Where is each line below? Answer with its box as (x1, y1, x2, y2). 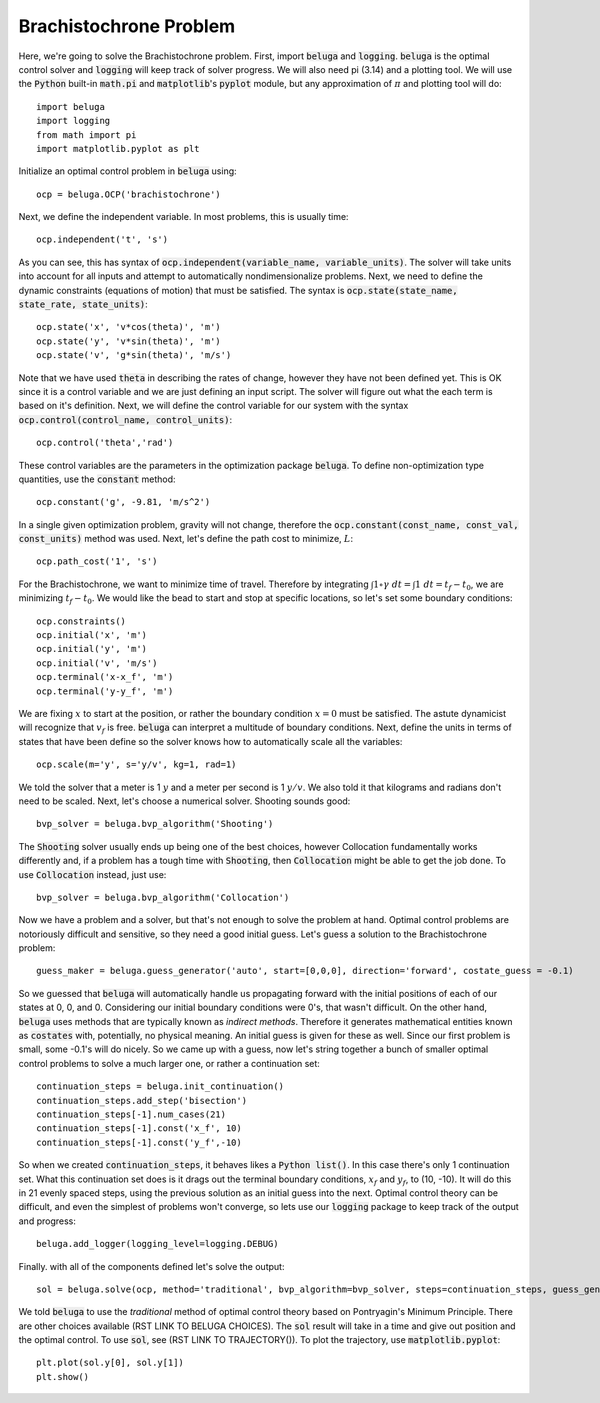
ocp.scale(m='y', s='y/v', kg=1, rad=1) (36, 759, 237, 770)
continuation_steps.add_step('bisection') (36, 1095, 248, 1106)
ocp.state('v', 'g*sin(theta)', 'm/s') (36, 350, 232, 361)
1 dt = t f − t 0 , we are (415, 578, 504, 592)
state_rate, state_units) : (18, 298, 149, 310)
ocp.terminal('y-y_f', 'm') (36, 685, 174, 697)
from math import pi (36, 129, 137, 140)
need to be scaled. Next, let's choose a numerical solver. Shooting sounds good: (18, 795, 351, 807)
